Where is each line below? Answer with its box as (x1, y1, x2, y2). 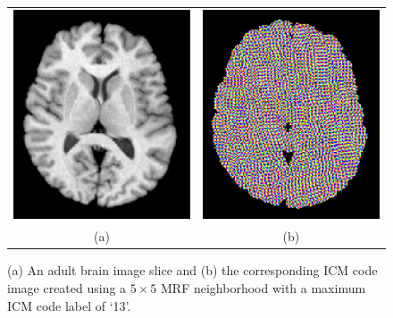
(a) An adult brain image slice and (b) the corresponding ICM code (7, 261, 378, 280)
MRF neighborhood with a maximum (160, 279, 366, 297)
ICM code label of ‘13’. (7, 296, 131, 314)
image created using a (7, 279, 127, 297)
